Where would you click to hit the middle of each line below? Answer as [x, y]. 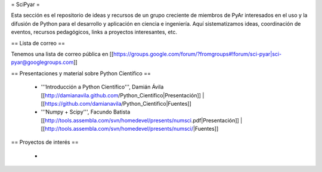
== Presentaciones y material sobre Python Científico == [81, 73]
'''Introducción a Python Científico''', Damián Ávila [102, 87]
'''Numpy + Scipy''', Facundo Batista [86, 112]
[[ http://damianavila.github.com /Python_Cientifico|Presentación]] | [123, 95]
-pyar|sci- [269, 54]
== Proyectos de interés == [45, 142]
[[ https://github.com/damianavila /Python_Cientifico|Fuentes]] [116, 103]
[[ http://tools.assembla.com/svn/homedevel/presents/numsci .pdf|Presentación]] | [142, 120]
